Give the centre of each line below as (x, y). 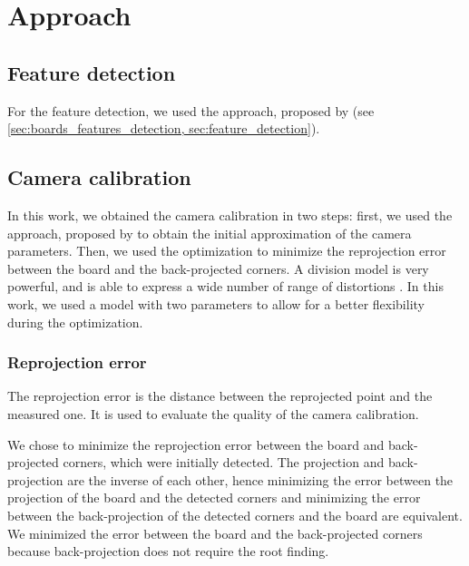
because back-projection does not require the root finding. (168, 551)
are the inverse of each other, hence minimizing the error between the (260, 479)
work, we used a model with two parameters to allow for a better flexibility (216, 303)
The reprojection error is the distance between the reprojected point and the (220, 396)
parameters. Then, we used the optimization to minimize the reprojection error (227, 251)
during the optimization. (75, 322)
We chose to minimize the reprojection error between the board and (196, 444)
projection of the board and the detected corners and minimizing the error (214, 498)
